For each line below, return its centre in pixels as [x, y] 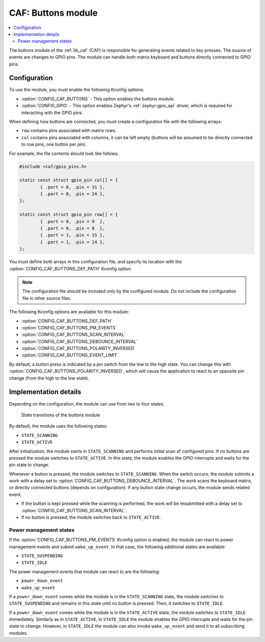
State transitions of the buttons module [61, 415]
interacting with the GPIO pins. [52, 113]
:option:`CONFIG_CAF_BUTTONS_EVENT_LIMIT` [70, 355]
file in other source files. [47, 298]
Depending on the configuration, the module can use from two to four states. [87, 404]
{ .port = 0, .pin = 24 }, [72, 194]
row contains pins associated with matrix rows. [69, 131]
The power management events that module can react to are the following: [85, 571]
